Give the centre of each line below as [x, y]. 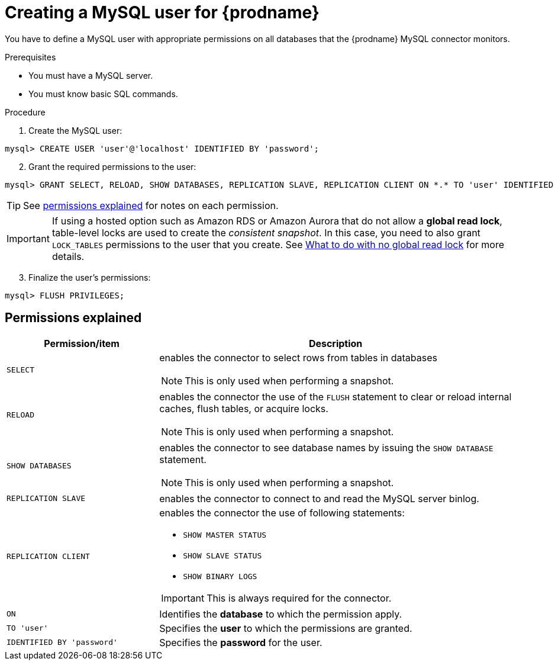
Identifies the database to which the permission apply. [281, 614]
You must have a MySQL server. [91, 75]
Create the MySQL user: [75, 130]
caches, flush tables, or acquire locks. [244, 408]
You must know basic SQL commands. [103, 94]
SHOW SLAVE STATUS [222, 555]
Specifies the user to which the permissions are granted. [286, 628]
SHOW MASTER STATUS [225, 535]
